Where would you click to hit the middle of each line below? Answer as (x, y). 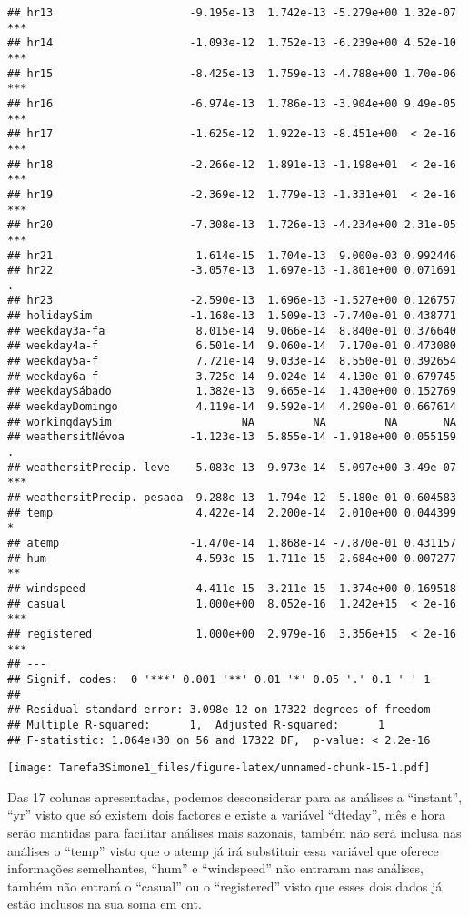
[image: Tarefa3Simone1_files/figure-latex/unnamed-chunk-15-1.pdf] (219, 768)
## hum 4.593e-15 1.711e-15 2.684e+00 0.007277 (232, 558)
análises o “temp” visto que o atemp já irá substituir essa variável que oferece (223, 850)
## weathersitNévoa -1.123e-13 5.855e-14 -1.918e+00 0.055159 (232, 437)
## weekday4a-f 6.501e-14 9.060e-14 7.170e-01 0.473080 (232, 346)
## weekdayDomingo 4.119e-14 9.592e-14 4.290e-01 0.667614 (232, 407)
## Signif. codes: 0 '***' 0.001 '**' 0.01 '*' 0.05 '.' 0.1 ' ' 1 (219, 679)
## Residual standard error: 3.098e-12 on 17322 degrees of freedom (219, 710)
